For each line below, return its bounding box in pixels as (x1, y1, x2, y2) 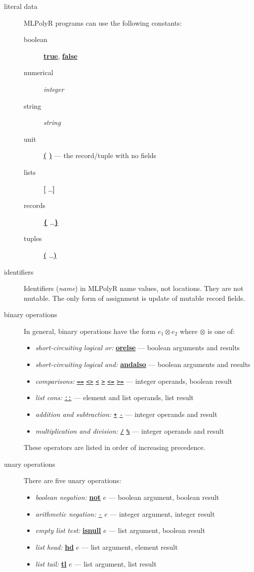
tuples (24, 233, 42, 244)
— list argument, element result (82, 541, 178, 552)
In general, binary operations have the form (24, 326, 156, 336)
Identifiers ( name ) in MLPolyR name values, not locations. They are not (24, 283, 244, 293)
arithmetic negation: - (35, 508, 102, 519)
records (24, 200, 45, 210)
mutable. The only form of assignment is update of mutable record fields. (24, 292, 245, 303)
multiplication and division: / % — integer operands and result (35, 425, 224, 436)
